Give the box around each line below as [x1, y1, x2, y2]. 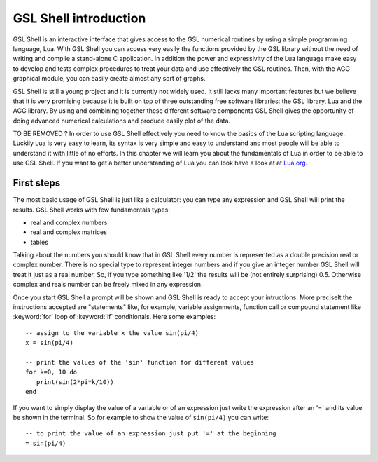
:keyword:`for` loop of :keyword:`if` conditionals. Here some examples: [13, 313, 216, 321]
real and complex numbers [30, 218, 108, 226]
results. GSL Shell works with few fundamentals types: [13, 205, 171, 214]
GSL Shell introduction [13, 11, 146, 26]
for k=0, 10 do [25, 368, 78, 376]
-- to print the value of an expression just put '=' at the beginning [25, 430, 276, 437]
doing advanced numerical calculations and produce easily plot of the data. [13, 116, 231, 125]
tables [30, 238, 49, 246]
